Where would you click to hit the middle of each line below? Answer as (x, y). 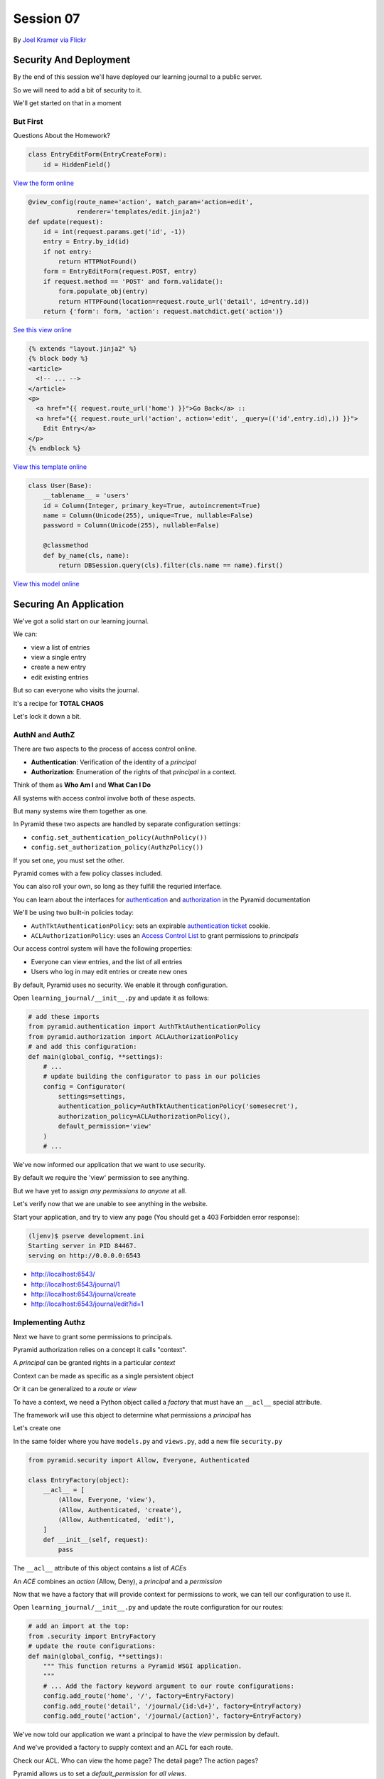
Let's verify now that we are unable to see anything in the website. (110, 1204)
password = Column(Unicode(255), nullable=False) (131, 526)
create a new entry (59, 667)
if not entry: (68, 252)
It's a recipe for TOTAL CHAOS (59, 703)
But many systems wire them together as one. (80, 811)
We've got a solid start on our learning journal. (81, 621)
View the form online (44, 183)
